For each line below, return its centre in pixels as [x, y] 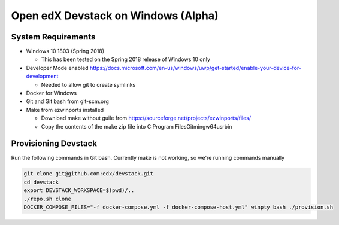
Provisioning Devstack [54, 144]
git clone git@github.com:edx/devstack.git [89, 174]
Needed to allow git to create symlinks [88, 84]
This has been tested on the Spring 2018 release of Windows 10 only [126, 59]
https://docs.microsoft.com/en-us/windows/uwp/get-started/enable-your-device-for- [196, 68]
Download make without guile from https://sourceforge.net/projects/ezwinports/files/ [146, 118]
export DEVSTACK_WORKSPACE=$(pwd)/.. [79, 191]
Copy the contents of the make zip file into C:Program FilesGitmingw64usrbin [137, 126]
